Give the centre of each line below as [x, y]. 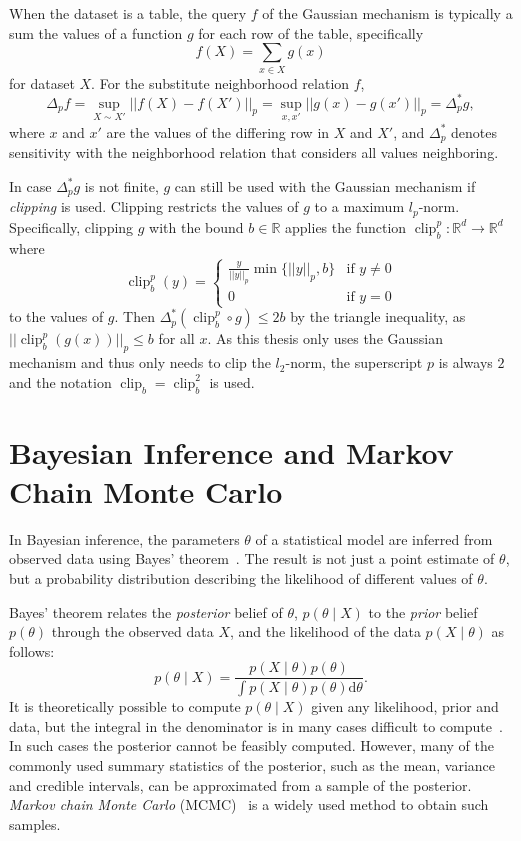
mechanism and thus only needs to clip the [140, 362]
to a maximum [359, 206]
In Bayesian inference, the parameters [124, 538]
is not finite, [121, 185]
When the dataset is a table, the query [128, 13]
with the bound [196, 226]
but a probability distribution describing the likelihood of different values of [241, 578]
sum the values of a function [96, 32]
